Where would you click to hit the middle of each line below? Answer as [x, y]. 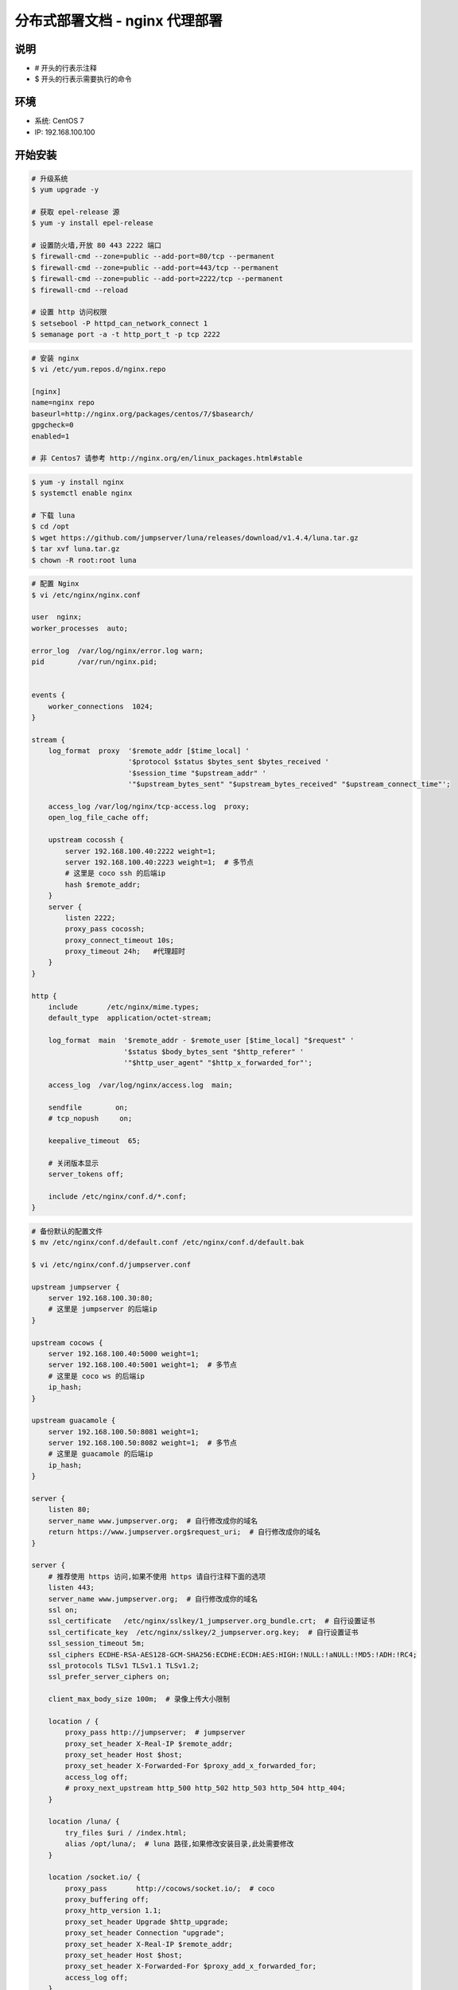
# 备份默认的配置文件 [67, 1231]
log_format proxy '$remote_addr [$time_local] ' [149, 751]
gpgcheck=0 [52, 425]
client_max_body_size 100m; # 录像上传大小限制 [139, 1699]
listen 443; [72, 1588]
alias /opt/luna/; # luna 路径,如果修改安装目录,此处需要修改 [179, 1844]
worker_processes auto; [80, 628]
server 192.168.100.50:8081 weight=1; [124, 1432]
